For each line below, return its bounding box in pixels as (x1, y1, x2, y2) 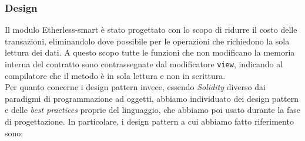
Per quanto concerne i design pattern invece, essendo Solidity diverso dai (5, 81, 266, 93)
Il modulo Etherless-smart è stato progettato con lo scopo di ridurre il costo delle (5, 23, 297, 36)
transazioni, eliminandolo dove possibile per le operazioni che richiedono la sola (5, 35, 290, 47)
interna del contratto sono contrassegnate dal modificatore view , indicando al (5, 58, 283, 70)
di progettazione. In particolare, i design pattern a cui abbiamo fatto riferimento (5, 115, 294, 128)
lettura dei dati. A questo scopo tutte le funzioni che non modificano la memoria (5, 46, 295, 59)
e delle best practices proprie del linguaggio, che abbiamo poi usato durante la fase (5, 104, 300, 116)
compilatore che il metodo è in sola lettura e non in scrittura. (5, 69, 226, 81)
